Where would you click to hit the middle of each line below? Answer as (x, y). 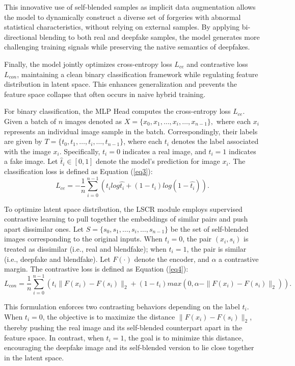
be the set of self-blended (209, 228)
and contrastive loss (217, 64)
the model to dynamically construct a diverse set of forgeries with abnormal (123, 17)
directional (21, 36)
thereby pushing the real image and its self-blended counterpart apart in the (123, 327)
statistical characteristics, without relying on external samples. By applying (122, 27)
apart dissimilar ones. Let (44, 228)
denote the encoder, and (172, 259)
